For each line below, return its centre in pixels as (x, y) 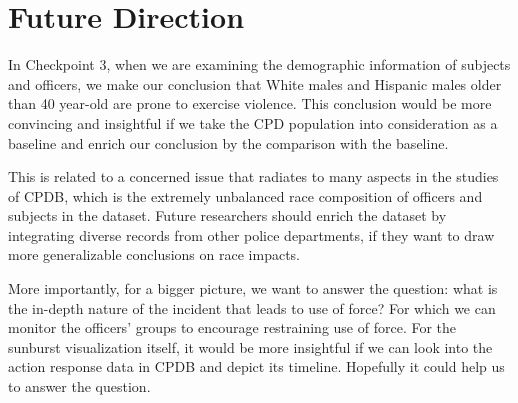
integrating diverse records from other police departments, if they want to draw (251, 234)
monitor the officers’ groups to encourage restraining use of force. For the (232, 327)
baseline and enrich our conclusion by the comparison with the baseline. (228, 142)
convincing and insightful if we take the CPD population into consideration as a (253, 122)
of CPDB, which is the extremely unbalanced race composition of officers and (245, 195)
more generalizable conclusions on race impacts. (154, 254)
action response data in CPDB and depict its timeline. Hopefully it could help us (256, 366)
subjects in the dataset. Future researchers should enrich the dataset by (227, 215)
